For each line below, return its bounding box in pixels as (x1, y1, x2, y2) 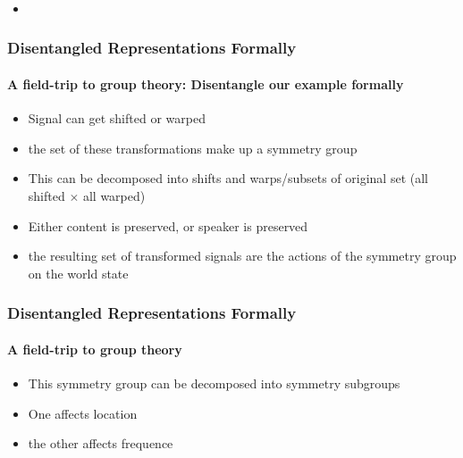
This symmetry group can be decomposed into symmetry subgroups (28, 373, 400, 392)
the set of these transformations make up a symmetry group (28, 138, 358, 157)
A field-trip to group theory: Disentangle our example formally (7, 74, 404, 93)
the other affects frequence (28, 434, 173, 453)
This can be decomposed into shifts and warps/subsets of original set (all (28, 169, 428, 187)
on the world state (28, 263, 129, 282)
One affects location (28, 404, 138, 422)
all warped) (82, 186, 146, 204)
